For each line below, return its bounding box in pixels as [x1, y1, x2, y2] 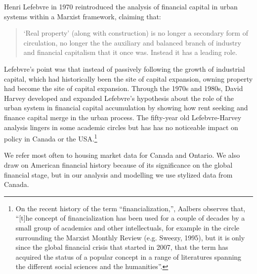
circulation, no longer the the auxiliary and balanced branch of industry [23, 37, 241, 47]
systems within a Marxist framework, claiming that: [4, 11, 161, 21]
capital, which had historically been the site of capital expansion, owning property [4, 73, 253, 84]
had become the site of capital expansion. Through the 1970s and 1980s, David [4, 83, 243, 93]
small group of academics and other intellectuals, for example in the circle [15, 222, 240, 232]
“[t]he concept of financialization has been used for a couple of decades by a [15, 213, 245, 223]
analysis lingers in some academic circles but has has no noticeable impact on [4, 122, 238, 132]
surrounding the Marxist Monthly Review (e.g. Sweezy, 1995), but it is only [15, 232, 245, 242]
